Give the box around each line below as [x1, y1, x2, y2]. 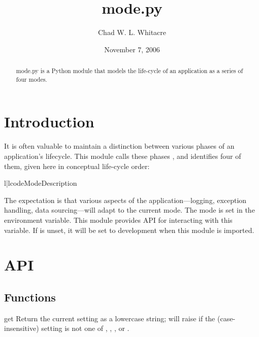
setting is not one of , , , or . [41, 323, 129, 333]
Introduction [4, 111, 94, 132]
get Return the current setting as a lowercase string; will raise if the [4, 313, 215, 323]
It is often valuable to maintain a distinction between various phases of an [4, 141, 235, 151]
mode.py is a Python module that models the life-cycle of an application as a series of [16, 66, 243, 75]
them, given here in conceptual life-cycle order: [4, 160, 150, 171]
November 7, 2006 [104, 44, 160, 54]
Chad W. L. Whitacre [98, 27, 167, 38]
